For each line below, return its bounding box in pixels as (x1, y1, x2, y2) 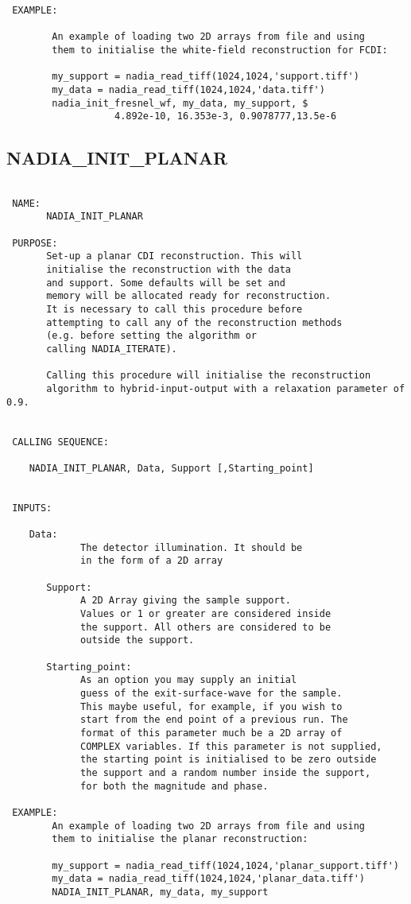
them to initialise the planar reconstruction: (52, 833, 308, 845)
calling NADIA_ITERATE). (46, 343, 177, 355)
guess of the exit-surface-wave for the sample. (80, 688, 343, 700)
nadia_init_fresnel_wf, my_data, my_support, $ (52, 97, 308, 109)
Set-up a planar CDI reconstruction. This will (46, 250, 303, 262)
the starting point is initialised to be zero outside (80, 754, 377, 766)
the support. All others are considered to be (80, 621, 332, 633)
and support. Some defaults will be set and (46, 277, 285, 289)
